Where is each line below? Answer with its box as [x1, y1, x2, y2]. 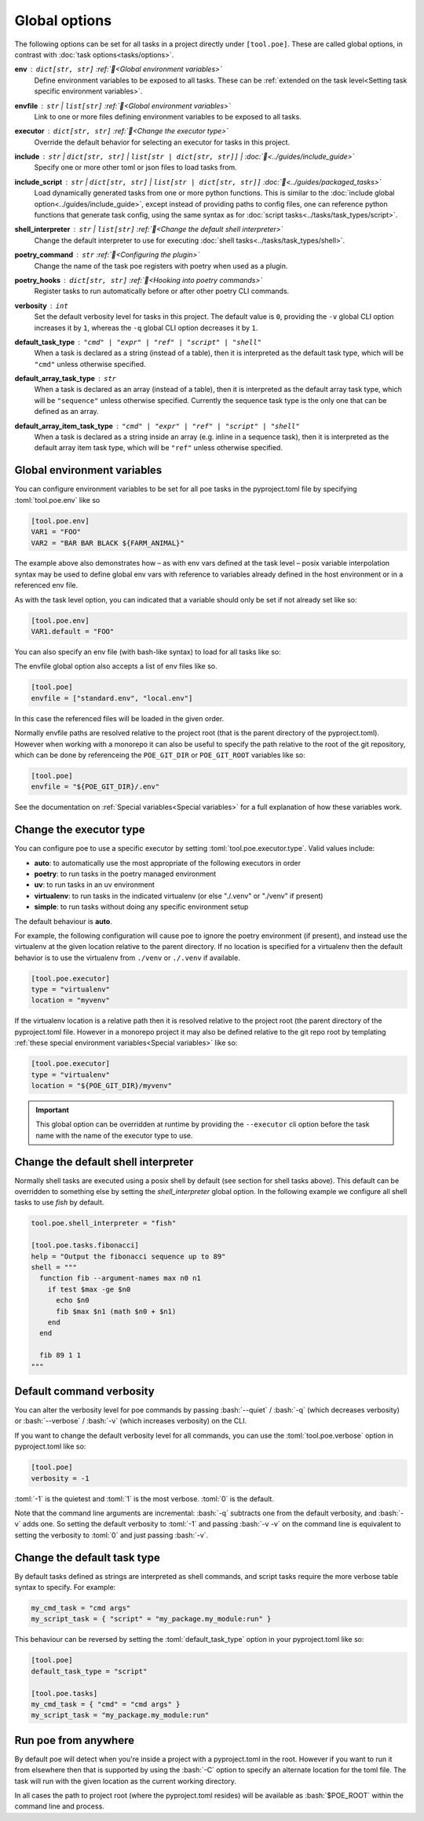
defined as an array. [34, 407, 100, 416]
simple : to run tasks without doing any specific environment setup [34, 902, 249, 911]
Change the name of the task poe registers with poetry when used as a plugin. [34, 261, 288, 270]
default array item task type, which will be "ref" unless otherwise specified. [34, 443, 283, 453]
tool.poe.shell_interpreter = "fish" [31, 1218, 177, 1228]
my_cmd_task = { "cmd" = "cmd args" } [31, 1699, 181, 1709]
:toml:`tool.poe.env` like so [14, 495, 101, 504]
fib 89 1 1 [39, 1351, 82, 1360]
